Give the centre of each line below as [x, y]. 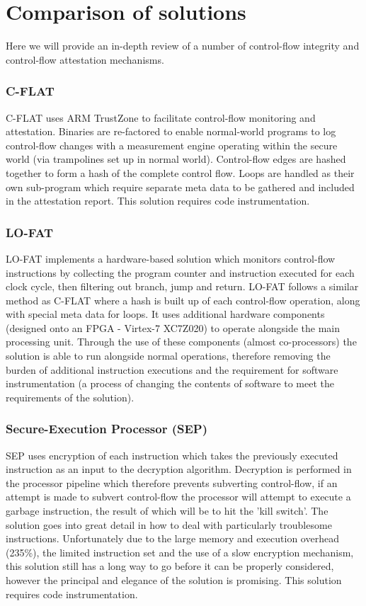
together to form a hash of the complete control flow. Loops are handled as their [180, 172]
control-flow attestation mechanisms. [85, 59]
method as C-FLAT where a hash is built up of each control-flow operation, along [183, 300]
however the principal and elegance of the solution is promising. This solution [174, 580]
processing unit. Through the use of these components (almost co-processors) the [181, 342]
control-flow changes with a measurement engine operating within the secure [172, 145]
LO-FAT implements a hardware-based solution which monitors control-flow [171, 258]
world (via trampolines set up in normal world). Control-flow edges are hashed [176, 159]
